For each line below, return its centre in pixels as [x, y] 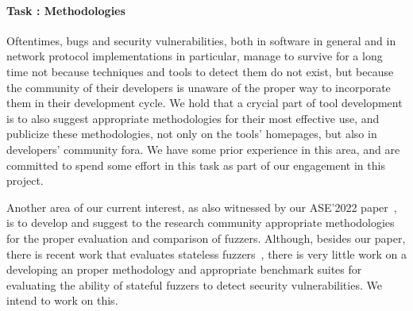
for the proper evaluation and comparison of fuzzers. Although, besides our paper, [206, 238]
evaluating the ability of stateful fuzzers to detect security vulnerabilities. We [194, 284]
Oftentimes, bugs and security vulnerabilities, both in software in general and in [201, 40]
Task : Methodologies [66, 10]
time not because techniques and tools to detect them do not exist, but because [200, 71]
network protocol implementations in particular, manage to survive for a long [195, 56]
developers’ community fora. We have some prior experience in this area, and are [203, 149]
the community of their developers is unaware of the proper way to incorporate [199, 87]
